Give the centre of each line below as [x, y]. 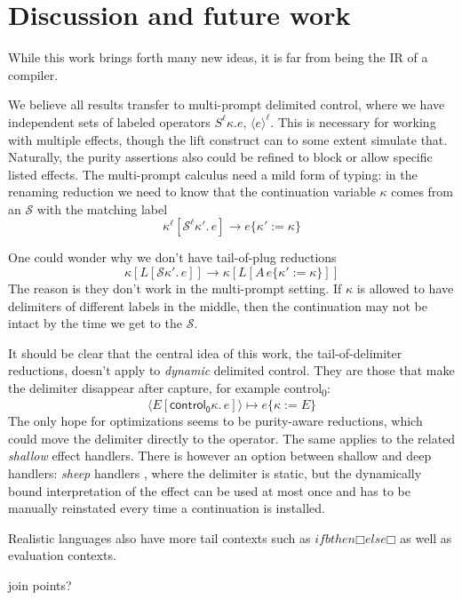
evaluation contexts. [62, 555]
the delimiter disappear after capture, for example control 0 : [169, 389]
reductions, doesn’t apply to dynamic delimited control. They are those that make [231, 370]
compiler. [33, 74]
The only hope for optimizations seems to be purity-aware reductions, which [215, 421]
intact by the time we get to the [95, 323]
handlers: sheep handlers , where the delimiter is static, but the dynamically [215, 472]
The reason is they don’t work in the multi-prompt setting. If [175, 288]
